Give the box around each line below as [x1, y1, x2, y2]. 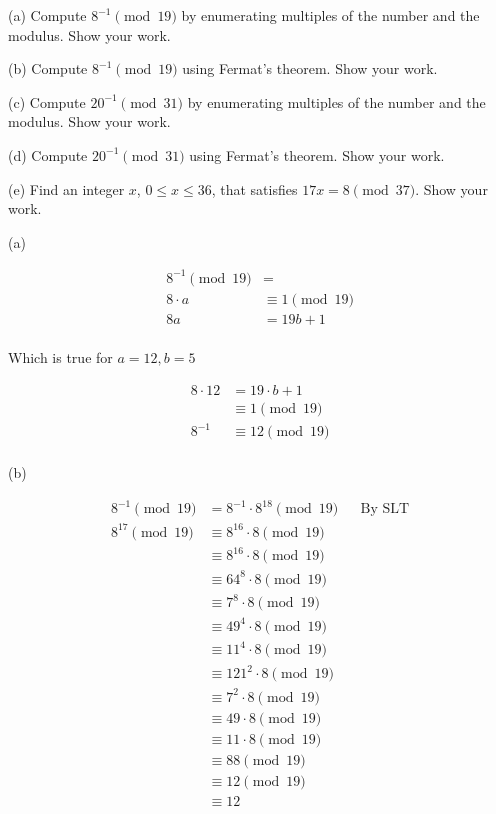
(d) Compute [8, 144, 88, 165]
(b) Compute [8, 58, 88, 79]
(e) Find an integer [8, 178, 125, 199]
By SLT [360, 502, 410, 517]
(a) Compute [8, 5, 87, 25]
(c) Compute [8, 91, 86, 112]
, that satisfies [211, 178, 298, 199]
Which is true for [8, 346, 113, 367]
